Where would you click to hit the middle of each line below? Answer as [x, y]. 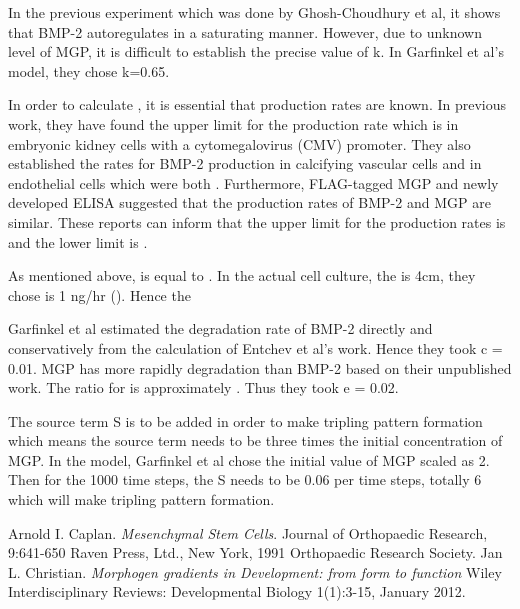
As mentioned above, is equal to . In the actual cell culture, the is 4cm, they [242, 275]
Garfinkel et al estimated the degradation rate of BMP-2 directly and [220, 328]
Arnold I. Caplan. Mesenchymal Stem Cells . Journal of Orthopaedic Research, [248, 532]
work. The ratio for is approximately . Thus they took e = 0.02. [203, 387]
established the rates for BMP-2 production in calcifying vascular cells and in [245, 163]
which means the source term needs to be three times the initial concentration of [255, 440]
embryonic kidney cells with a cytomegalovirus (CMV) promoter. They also [239, 143]
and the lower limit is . [78, 241]
